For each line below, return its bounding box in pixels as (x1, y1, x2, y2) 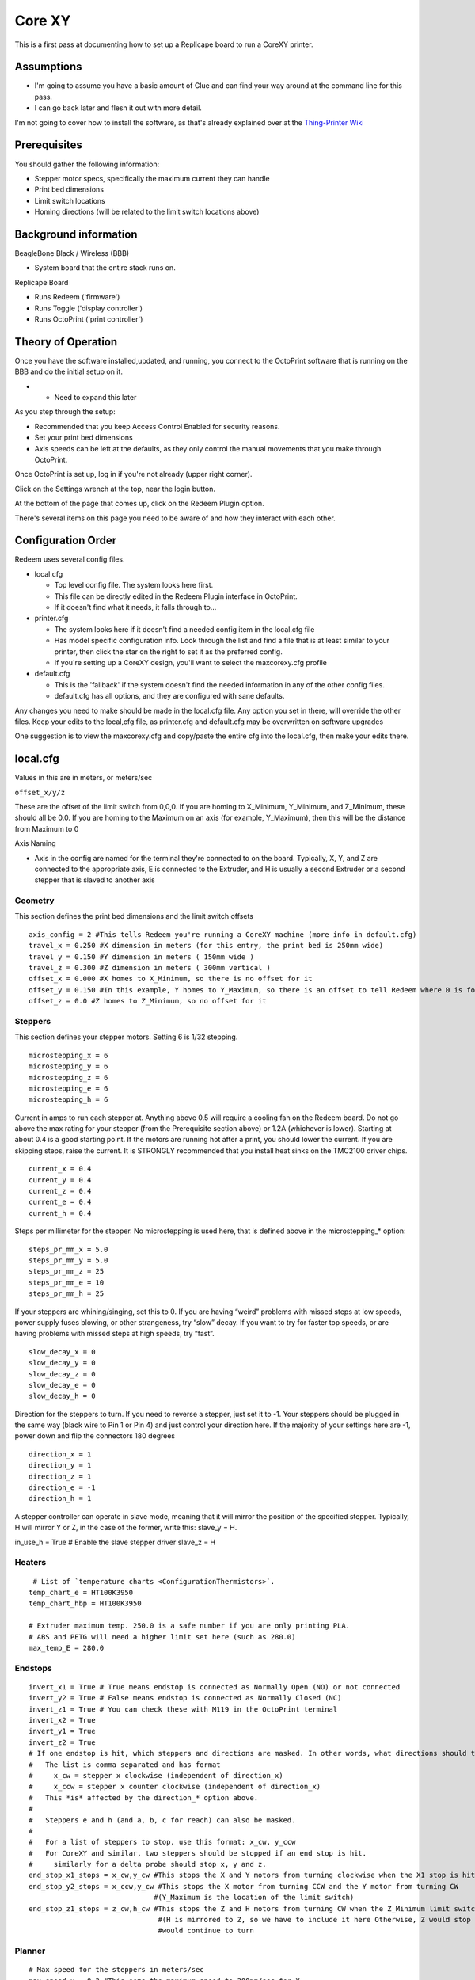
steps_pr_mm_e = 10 (28, 1277, 104, 1287)
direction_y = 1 (28, 1461, 92, 1470)
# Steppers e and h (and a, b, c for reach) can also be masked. (28, 1815, 296, 1825)
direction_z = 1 (28, 1472, 92, 1481)
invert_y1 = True (28, 1727, 96, 1736)
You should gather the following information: (14, 159, 160, 169)
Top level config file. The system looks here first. (54, 581, 214, 590)
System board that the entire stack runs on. (34, 263, 176, 272)
